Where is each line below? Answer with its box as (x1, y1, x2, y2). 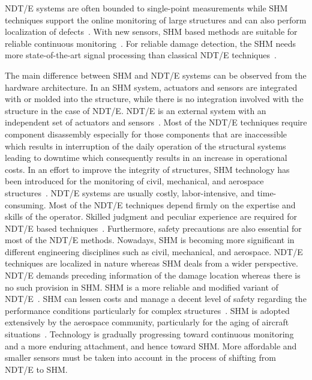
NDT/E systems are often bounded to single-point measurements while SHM (5, 2, 288, 14)
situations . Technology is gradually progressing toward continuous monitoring (5, 328, 294, 340)
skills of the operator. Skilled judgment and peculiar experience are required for (5, 210, 298, 223)
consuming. (5, 198, 46, 211)
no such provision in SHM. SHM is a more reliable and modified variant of (5, 280, 278, 293)
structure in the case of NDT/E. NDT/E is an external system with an (5, 104, 266, 116)
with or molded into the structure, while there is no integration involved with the (5, 92, 304, 105)
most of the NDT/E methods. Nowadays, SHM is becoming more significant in (5, 234, 295, 246)
